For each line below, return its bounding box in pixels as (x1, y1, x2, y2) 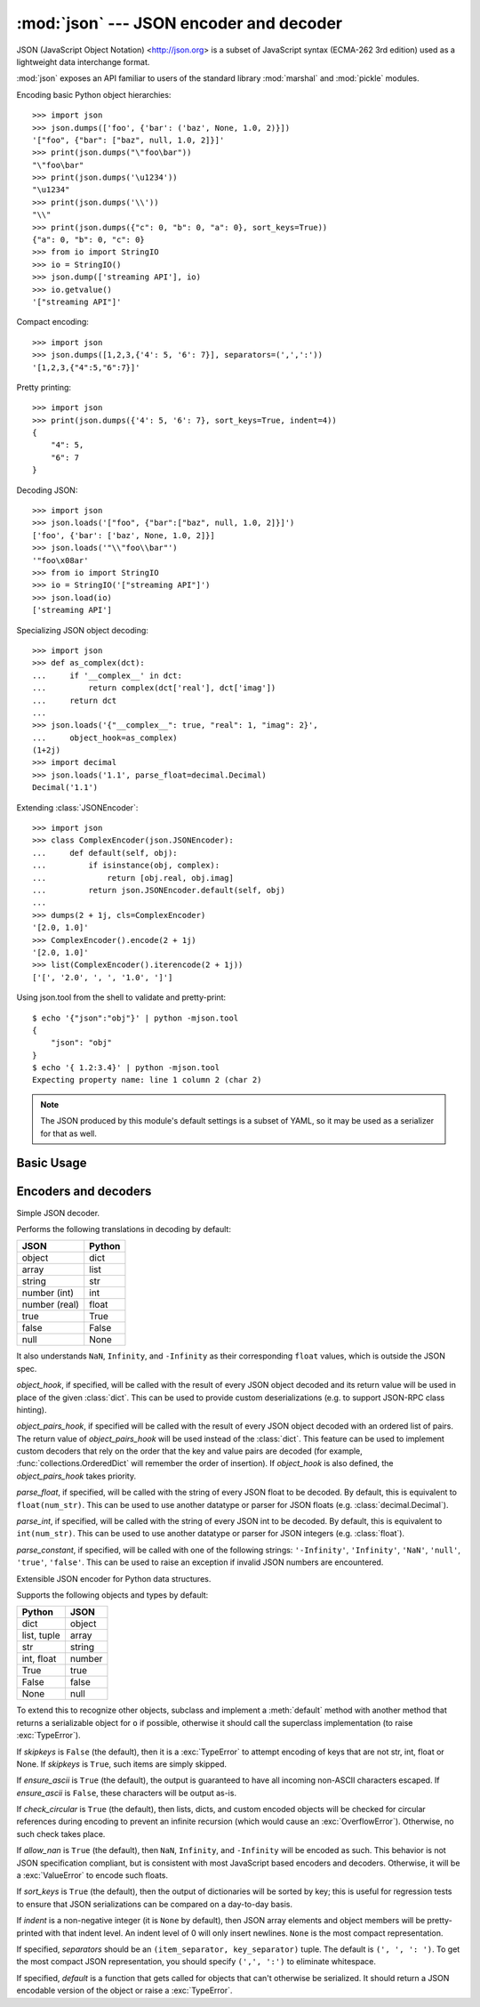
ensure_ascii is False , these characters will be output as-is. (16, 1787, 237, 1798)
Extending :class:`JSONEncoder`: (16, 802, 139, 813)
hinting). (16, 1404, 47, 1415)
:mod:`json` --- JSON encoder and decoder (16, 13, 343, 33)
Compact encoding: (16, 317, 89, 327)
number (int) (21, 1286, 75, 1299)
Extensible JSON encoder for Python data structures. (16, 1573, 212, 1584)
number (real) (21, 1299, 80, 1311)
